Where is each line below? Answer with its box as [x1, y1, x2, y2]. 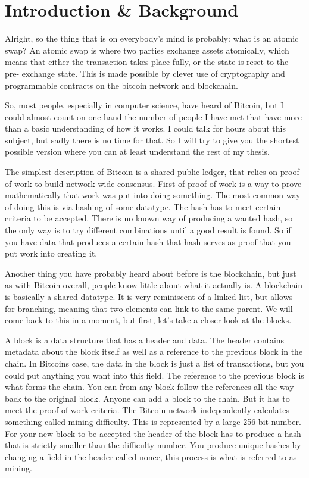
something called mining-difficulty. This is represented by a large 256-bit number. [5, 415, 301, 427]
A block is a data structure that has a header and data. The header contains [5, 333, 285, 346]
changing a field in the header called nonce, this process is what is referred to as [5, 450, 297, 463]
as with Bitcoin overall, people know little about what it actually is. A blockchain [5, 279, 303, 291]
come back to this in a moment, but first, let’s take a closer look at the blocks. [5, 314, 292, 326]
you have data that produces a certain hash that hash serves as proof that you [5, 235, 291, 248]
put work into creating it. [5, 247, 98, 260]
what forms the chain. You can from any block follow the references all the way [5, 380, 294, 393]
